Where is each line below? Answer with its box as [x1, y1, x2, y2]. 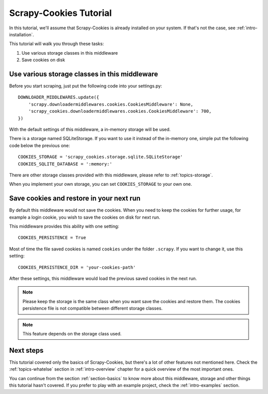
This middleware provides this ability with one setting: [9, 224, 119, 229]
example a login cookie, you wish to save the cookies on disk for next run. [9, 214, 161, 220]
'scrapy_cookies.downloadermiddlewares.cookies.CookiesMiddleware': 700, [28, 108, 212, 114]
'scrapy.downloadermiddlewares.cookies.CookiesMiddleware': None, [28, 101, 194, 107]
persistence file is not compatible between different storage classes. [22, 306, 163, 312]
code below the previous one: [9, 142, 70, 149]
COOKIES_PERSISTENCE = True [18, 235, 86, 240]
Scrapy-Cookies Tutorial [9, 7, 112, 18]
